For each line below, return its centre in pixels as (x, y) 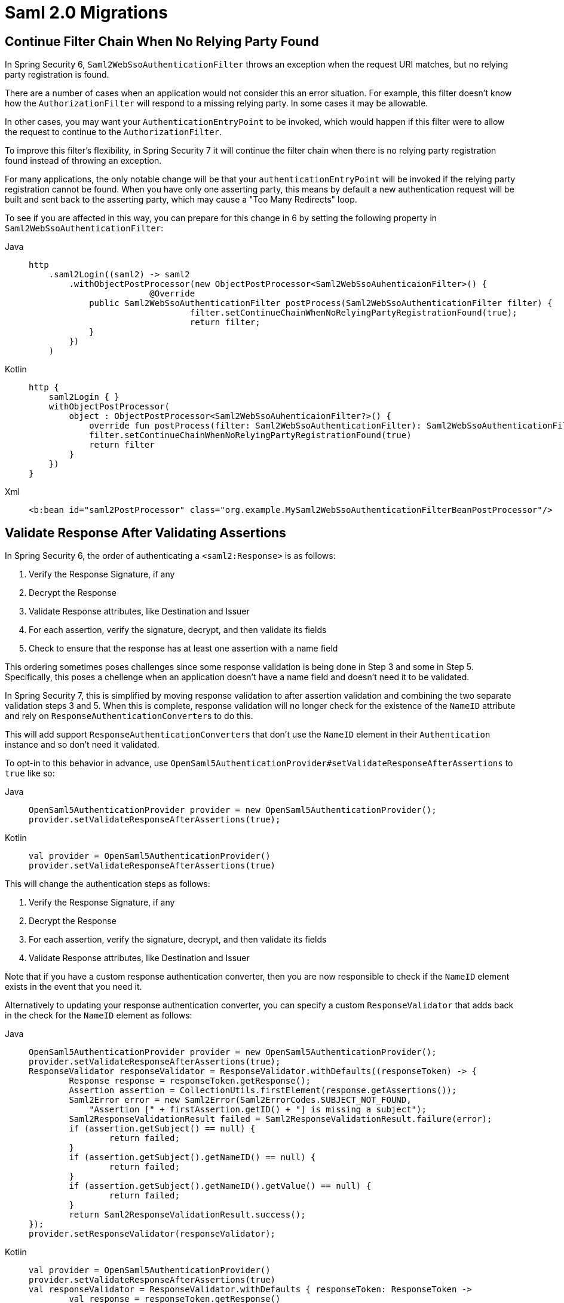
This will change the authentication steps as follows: (108, 884)
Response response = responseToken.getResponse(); (190, 1081)
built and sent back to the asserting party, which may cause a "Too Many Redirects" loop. (181, 200)
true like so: (30, 773)
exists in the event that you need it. (73, 987)
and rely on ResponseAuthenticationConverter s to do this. (129, 716)
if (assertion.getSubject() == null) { (162, 1129)
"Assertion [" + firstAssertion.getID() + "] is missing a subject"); (258, 1110)
